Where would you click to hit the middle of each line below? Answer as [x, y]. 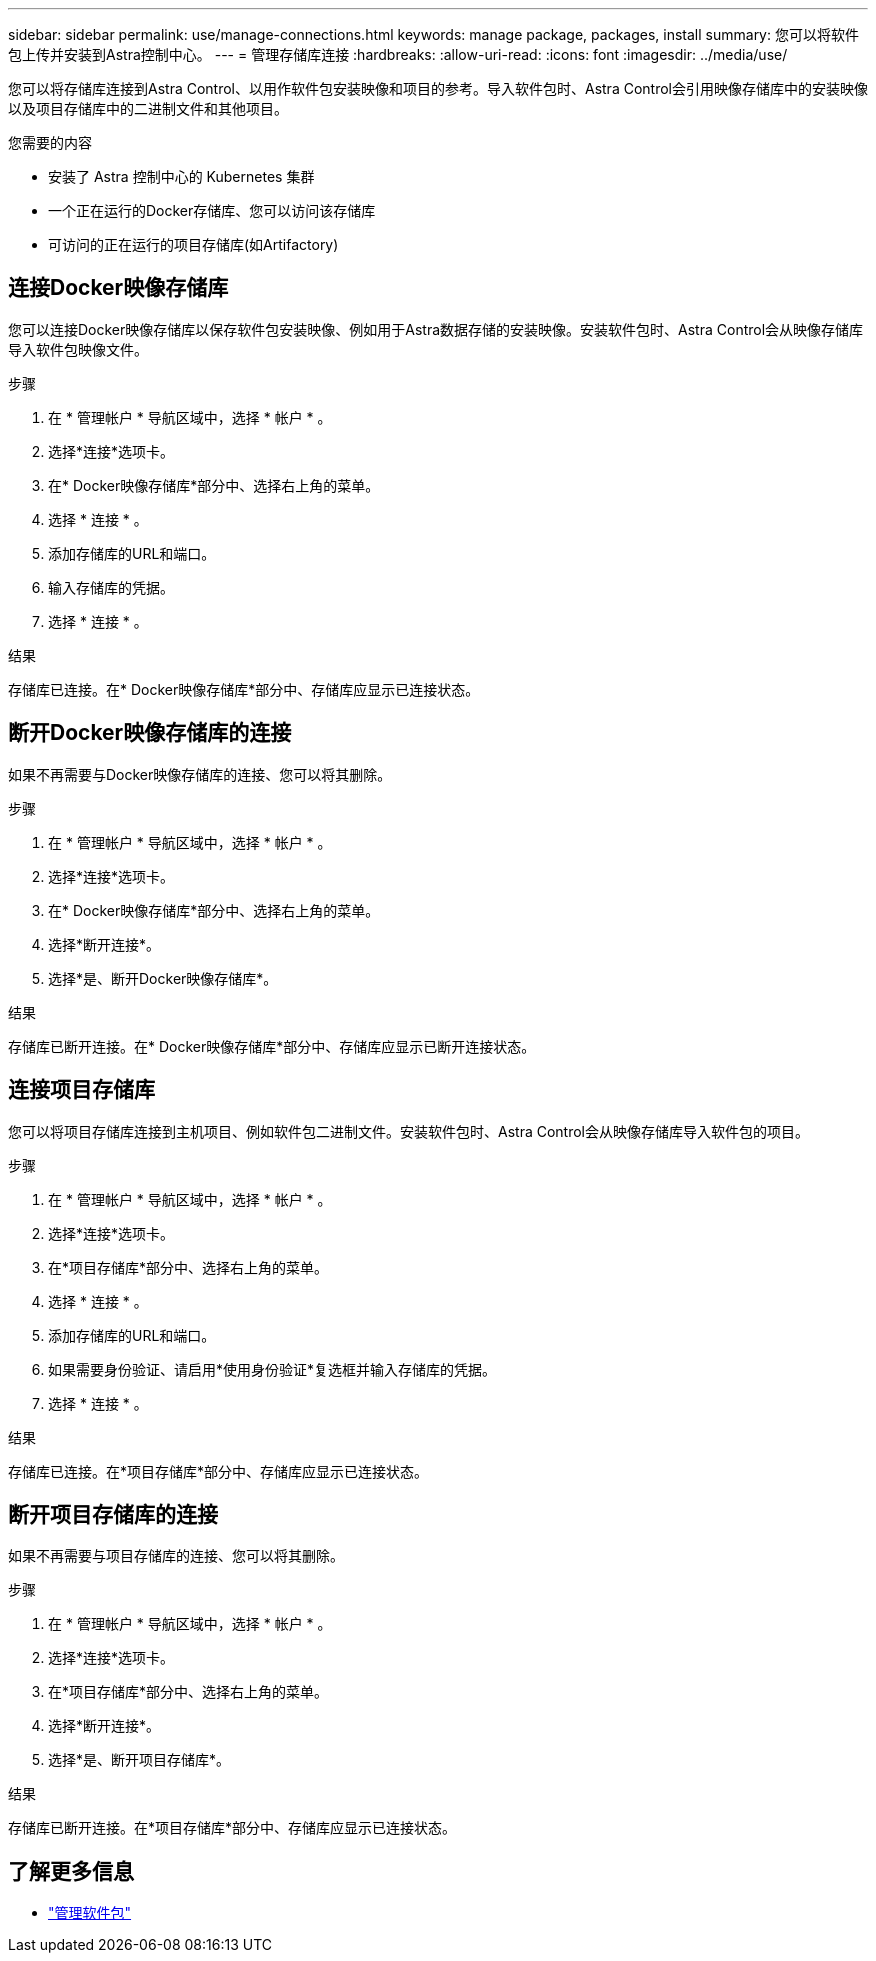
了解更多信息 [71, 1871]
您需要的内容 [50, 142]
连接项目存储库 [81, 1090]
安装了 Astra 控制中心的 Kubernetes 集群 [181, 176]
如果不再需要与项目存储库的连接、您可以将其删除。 [176, 1556]
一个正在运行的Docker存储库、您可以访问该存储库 [212, 210]
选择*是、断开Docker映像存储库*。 [163, 978]
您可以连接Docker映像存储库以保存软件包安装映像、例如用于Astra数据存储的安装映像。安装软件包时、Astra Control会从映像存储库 [436, 329]
